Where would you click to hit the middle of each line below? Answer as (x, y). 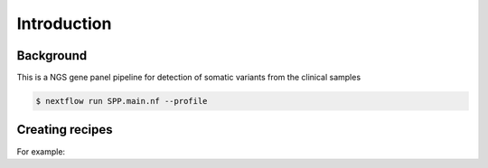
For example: (41, 151)
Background (52, 56)
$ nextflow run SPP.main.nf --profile (122, 101)
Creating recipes (65, 130)
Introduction (64, 23)
